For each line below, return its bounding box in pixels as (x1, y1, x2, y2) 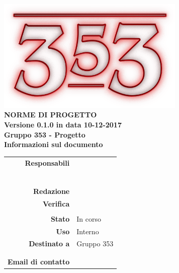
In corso (76, 213, 101, 224)
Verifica (43, 198, 70, 209)
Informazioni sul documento (4, 139, 103, 150)
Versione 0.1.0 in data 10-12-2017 (4, 119, 122, 129)
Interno (76, 226, 99, 236)
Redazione (33, 185, 70, 196)
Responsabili (25, 157, 70, 168)
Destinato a (29, 238, 70, 249)
